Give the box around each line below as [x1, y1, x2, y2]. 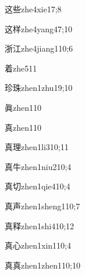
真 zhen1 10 [5, 121, 41, 133]
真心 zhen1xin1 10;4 [5, 239, 71, 252]
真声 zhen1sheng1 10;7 [5, 199, 80, 212]
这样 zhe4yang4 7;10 [5, 22, 72, 35]
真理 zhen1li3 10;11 [5, 141, 69, 153]
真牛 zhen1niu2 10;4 [5, 160, 72, 172]
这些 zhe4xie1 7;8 [5, 3, 62, 15]
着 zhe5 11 [5, 62, 37, 74]
